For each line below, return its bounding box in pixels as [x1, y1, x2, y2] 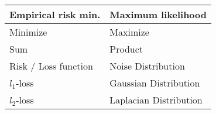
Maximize [109, 25, 149, 39]
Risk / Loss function [9, 59, 93, 72]
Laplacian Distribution [109, 93, 203, 106]
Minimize [9, 25, 47, 39]
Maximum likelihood [109, 8, 207, 21]
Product [109, 42, 143, 56]
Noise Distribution [109, 59, 185, 72]
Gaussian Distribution [109, 76, 200, 89]
